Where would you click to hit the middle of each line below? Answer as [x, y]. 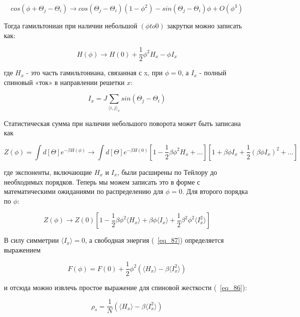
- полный [213, 73]
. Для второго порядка [215, 191]
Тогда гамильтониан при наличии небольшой [71, 25]
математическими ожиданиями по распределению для [84, 191]
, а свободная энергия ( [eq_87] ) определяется [154, 240]
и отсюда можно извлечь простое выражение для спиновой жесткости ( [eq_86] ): [126, 287]
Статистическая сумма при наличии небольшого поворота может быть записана [122, 123]
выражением [22, 249]
